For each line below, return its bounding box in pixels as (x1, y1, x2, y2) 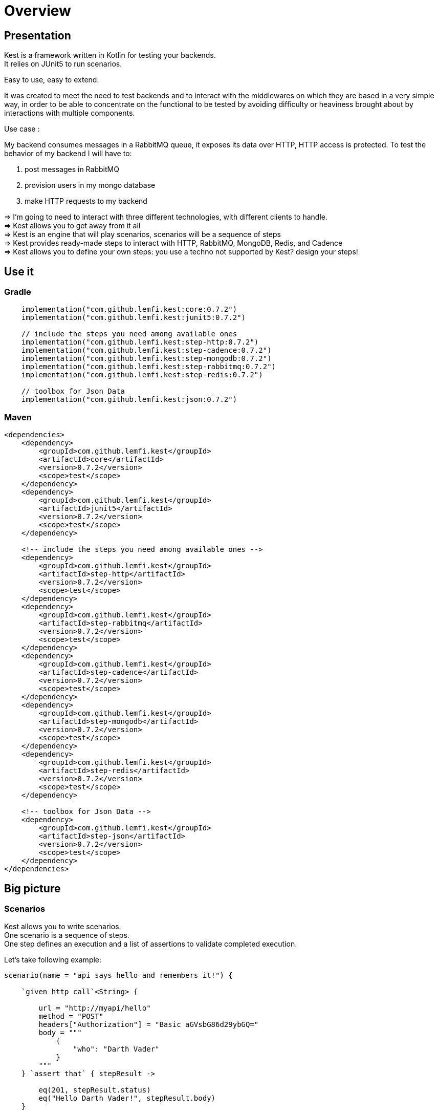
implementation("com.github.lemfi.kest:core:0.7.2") (21, 305, 237, 314)
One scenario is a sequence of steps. (4, 931, 129, 940)
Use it (4, 265, 34, 278)
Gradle (4, 287, 31, 297)
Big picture (4, 882, 61, 895)
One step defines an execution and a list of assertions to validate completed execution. (4, 939, 297, 949)
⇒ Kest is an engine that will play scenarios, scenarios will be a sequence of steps (4, 230, 281, 239)
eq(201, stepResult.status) (38, 1086, 151, 1095)
